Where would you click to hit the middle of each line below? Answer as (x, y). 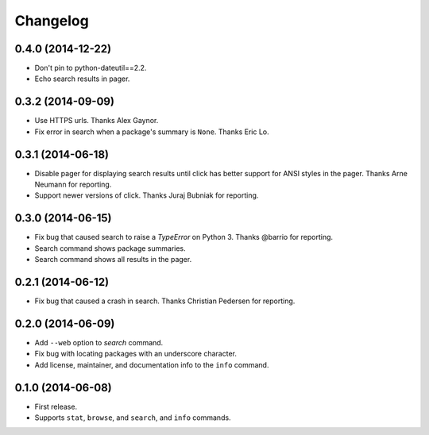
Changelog (52, 21)
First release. (56, 406)
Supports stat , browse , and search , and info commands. (133, 418)
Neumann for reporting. (73, 185)
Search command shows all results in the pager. (113, 260)
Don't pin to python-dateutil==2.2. (91, 68)
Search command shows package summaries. (110, 248)
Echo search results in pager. (82, 79)
